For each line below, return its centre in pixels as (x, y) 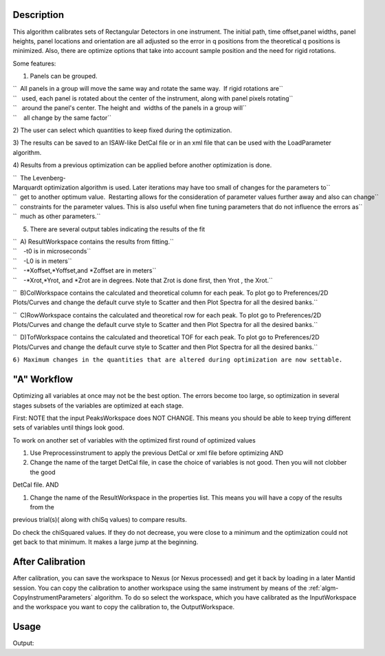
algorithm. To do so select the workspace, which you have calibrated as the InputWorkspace (225, 597)
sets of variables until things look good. (68, 427)
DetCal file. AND (36, 485)
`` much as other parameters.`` (57, 216)
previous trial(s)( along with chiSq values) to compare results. (100, 520)
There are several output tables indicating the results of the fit (118, 229)
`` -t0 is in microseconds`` (52, 251)
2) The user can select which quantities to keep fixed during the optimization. (122, 130)
